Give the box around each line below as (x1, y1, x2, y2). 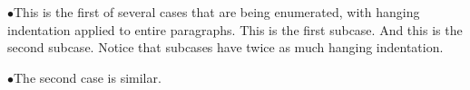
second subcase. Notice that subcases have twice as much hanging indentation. (7, 38, 444, 57)
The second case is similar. (14, 67, 162, 86)
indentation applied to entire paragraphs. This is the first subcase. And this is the (7, 20, 463, 39)
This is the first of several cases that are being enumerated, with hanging (14, 3, 420, 21)
